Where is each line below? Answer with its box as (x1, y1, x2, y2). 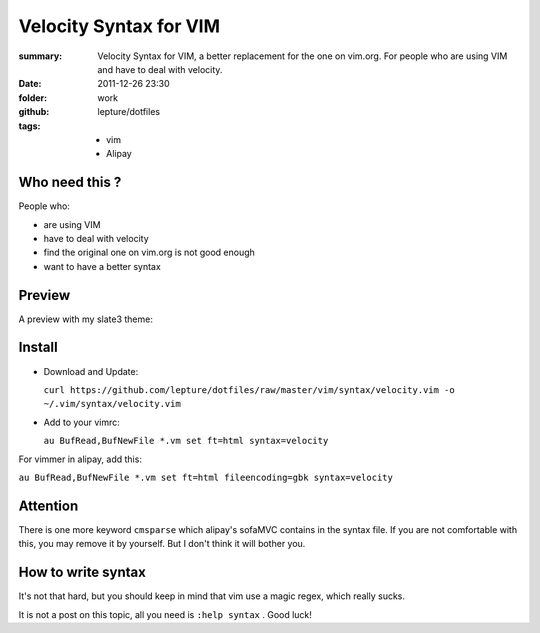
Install (18, 339, 59, 356)
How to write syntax (18, 564, 147, 581)
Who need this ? (18, 174, 122, 191)
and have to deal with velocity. (97, 63, 223, 75)
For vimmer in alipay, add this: (18, 453, 142, 465)
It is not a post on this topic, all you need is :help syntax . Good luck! (18, 608, 312, 620)
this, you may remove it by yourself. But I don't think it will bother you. (18, 538, 306, 550)
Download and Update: (43, 365, 139, 377)
